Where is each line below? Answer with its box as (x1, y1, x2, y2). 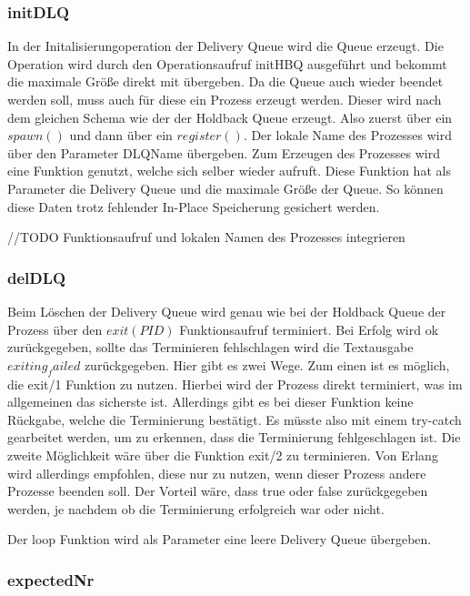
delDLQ (7, 266, 66, 288)
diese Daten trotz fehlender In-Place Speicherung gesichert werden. (7, 197, 380, 216)
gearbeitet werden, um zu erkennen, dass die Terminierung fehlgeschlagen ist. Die (7, 428, 461, 447)
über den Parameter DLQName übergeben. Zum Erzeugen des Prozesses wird (7, 143, 440, 162)
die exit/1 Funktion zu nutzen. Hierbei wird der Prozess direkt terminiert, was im (7, 374, 463, 393)
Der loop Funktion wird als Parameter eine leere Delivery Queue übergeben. (7, 530, 432, 549)
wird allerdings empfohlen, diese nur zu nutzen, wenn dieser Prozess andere (7, 463, 426, 482)
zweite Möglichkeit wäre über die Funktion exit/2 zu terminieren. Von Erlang (7, 445, 438, 464)
